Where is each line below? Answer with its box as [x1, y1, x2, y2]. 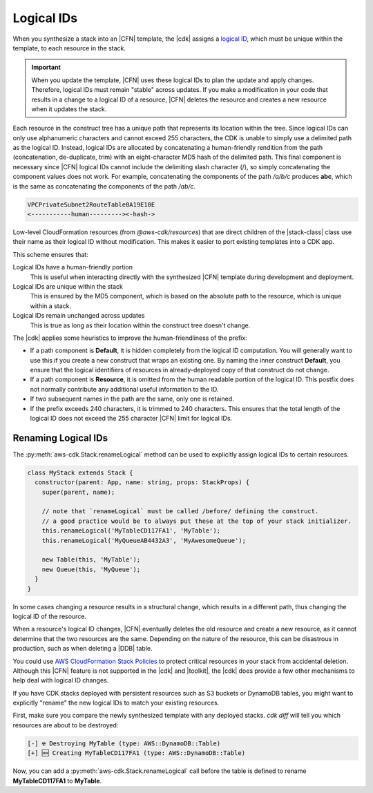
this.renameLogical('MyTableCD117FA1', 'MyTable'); [41, 527, 221, 535]
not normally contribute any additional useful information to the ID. [30, 385, 219, 393]
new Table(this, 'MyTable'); [41, 556, 141, 564]
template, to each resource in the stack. [12, 44, 126, 52]
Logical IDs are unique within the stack [12, 282, 124, 290]
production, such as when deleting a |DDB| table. [12, 644, 153, 653]
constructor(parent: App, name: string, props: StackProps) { [35, 479, 250, 486]
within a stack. [30, 301, 72, 310]
